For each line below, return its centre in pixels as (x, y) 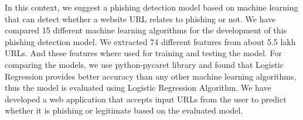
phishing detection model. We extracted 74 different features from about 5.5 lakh (150, 41)
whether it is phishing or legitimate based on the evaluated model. (124, 110)
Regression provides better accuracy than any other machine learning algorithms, (151, 76)
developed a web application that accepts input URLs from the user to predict (146, 99)
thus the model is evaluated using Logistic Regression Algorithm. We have (138, 88)
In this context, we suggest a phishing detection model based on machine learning (151, 7)
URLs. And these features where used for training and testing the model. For (143, 53)
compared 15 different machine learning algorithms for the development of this (146, 30)
